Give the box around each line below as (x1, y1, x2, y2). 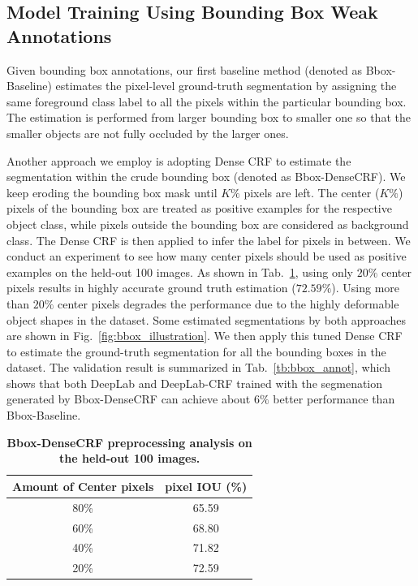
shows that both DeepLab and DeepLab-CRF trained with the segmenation (6, 374, 383, 391)
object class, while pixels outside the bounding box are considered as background (6, 215, 409, 232)
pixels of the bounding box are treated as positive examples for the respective (6, 200, 392, 217)
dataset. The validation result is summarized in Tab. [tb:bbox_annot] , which (6, 359, 390, 376)
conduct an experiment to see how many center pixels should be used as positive (6, 248, 407, 265)
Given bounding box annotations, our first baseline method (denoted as (6, 61, 363, 78)
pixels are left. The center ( (243, 183, 380, 200)
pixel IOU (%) (165, 477, 248, 494)
